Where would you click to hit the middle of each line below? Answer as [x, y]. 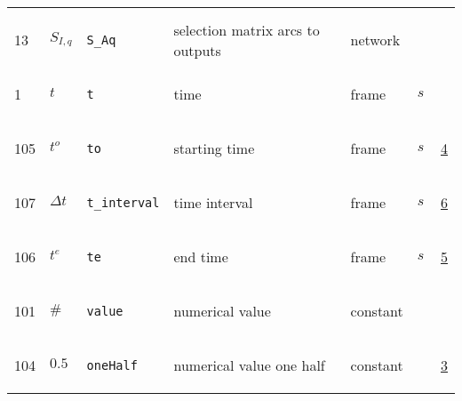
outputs [197, 50]
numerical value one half [249, 365]
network [375, 40]
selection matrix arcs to [247, 29]
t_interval [123, 202]
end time [201, 257]
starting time [214, 148]
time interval [213, 202]
